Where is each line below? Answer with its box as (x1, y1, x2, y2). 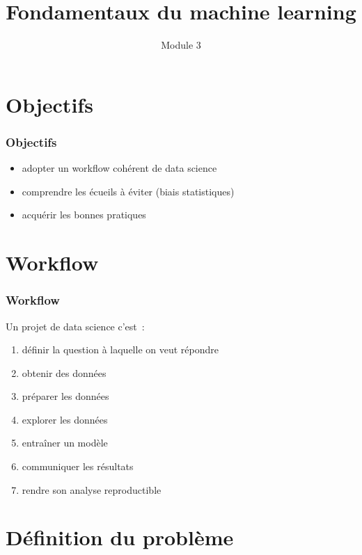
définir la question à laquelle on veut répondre (22, 342, 219, 357)
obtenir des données (22, 365, 107, 380)
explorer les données (22, 412, 108, 426)
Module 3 (161, 38, 201, 52)
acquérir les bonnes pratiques (22, 207, 146, 222)
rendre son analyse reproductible (22, 482, 162, 497)
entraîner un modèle (22, 435, 108, 450)
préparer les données (22, 389, 109, 403)
